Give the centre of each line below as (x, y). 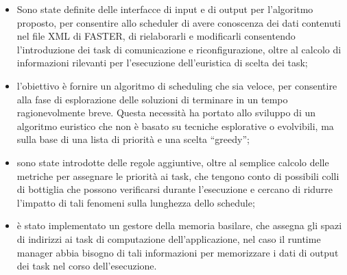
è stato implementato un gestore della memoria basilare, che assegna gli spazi (179, 225)
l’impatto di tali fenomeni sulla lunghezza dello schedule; (136, 202)
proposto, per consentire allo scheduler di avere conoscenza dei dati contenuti (179, 22)
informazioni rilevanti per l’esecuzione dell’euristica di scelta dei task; (162, 63)
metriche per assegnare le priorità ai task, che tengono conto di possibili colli (178, 175)
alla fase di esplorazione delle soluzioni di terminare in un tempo (152, 99)
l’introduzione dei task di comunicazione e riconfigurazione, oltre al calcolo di (179, 49)
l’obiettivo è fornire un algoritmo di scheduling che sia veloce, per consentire (177, 85)
